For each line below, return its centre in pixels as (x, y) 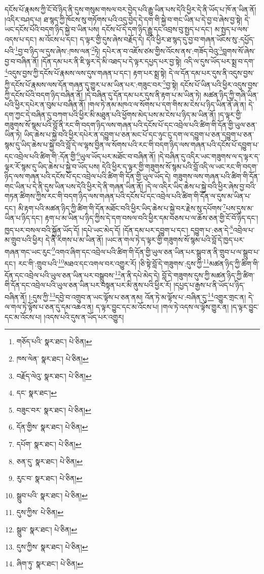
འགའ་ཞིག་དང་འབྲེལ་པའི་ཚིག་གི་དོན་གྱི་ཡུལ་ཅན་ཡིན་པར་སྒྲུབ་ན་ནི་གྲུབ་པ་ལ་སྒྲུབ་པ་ (157, 251)
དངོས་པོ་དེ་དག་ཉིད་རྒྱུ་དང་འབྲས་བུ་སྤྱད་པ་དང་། (157, 29)
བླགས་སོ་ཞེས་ (239, 51)
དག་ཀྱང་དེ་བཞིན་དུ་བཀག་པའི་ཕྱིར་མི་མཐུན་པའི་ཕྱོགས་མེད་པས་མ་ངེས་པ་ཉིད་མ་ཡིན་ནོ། (110, 114)
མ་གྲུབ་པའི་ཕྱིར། (24, 239)
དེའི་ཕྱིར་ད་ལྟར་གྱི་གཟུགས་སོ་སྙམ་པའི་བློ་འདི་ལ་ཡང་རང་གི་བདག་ (180, 166)
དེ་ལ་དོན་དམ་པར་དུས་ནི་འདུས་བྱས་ (212, 72)
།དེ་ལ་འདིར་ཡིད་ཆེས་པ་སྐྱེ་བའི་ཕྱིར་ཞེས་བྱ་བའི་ (201, 186)
